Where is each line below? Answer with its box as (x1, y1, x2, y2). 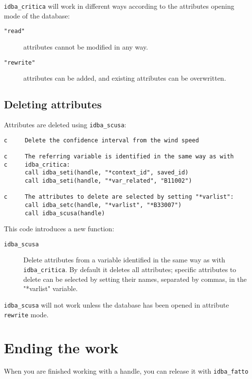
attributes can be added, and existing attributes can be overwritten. (23, 73, 226, 83)
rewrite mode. (4, 309, 49, 319)
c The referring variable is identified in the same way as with (4, 153, 234, 160)
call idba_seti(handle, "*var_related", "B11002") (24, 177, 192, 184)
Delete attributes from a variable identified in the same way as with (23, 255, 225, 265)
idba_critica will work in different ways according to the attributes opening (4, 1, 234, 11)
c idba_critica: (4, 161, 71, 168)
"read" (4, 28, 25, 35)
